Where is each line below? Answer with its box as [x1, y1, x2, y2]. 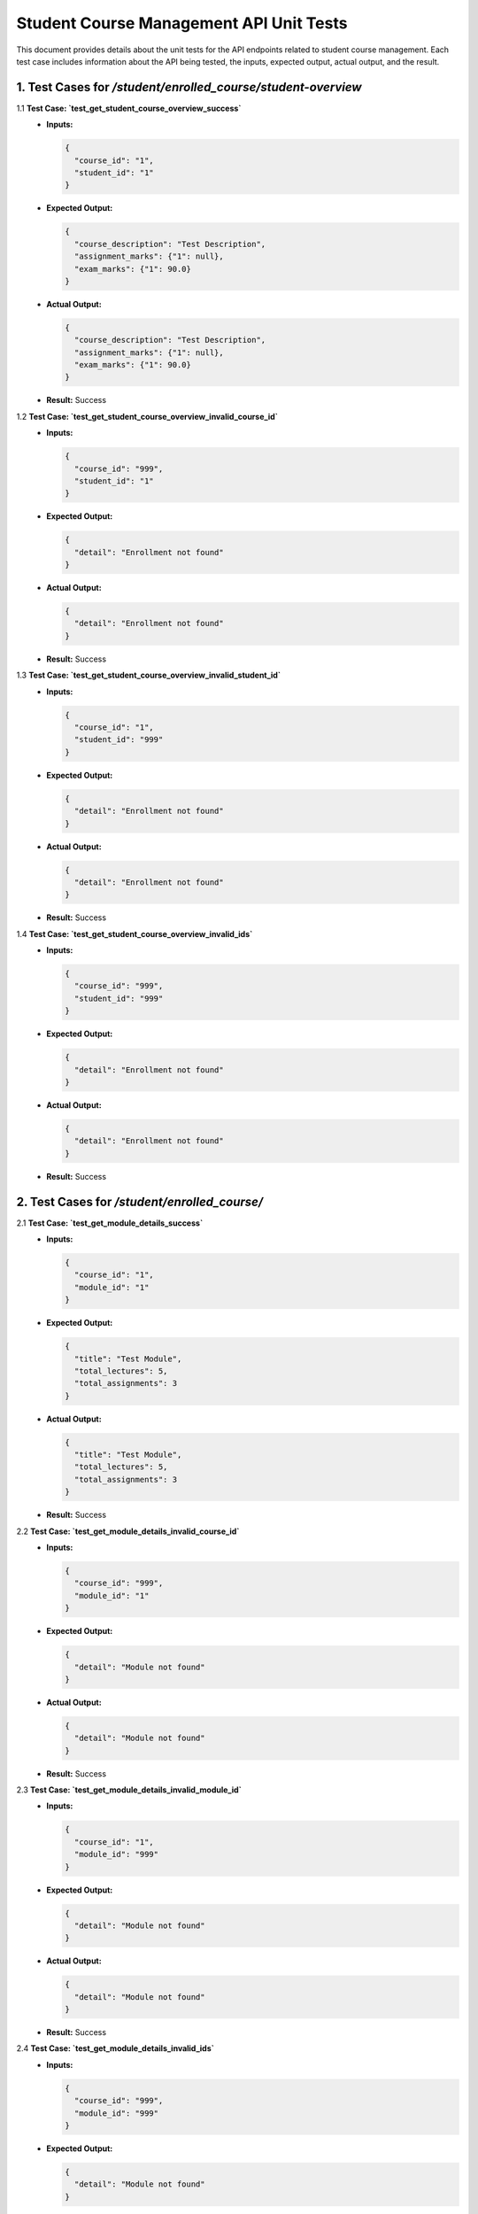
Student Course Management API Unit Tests [16, 13, 348, 33]
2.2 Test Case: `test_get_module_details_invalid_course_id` [16, 1526, 240, 1537]
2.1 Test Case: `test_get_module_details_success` [16, 1218, 204, 1228]
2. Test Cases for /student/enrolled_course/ [16, 1194, 264, 1209]
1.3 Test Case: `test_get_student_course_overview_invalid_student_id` [16, 670, 281, 681]
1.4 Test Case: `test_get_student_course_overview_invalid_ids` [16, 928, 253, 939]
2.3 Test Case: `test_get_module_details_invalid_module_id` [16, 1784, 243, 1795]
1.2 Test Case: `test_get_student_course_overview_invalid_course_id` [16, 411, 279, 422]
